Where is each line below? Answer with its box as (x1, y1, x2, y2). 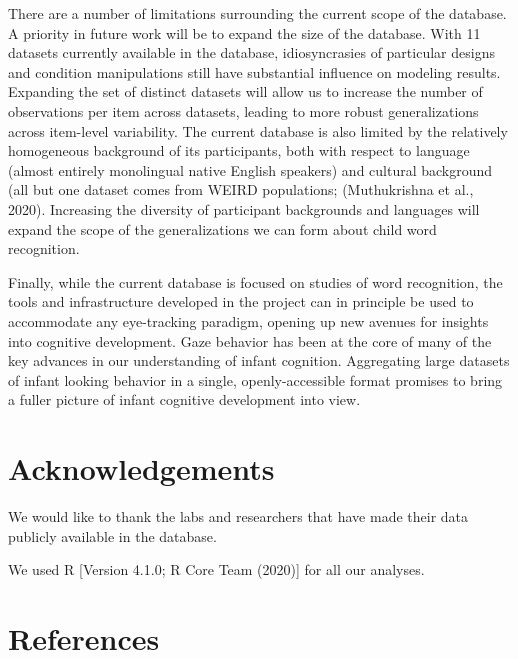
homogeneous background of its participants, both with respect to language (8, 140, 470, 161)
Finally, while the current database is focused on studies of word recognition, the (8, 271, 503, 292)
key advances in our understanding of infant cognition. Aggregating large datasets (8, 350, 510, 371)
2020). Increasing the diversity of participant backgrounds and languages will (8, 198, 480, 219)
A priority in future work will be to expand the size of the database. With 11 (8, 22, 481, 43)
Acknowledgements (8, 448, 275, 489)
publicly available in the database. (8, 525, 217, 546)
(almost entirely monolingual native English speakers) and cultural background (8, 159, 493, 180)
